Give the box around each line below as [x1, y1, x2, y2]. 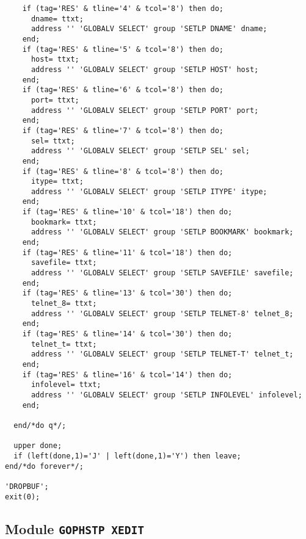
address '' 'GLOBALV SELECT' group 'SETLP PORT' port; [31, 106, 259, 115]
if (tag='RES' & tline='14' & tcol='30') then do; [22, 330, 233, 338]
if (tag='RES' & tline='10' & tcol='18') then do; [22, 208, 233, 217]
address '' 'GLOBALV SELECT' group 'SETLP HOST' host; [31, 65, 259, 74]
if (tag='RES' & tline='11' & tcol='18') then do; [22, 248, 233, 257]
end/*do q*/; [13, 421, 67, 430]
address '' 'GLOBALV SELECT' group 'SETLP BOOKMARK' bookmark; [31, 228, 294, 237]
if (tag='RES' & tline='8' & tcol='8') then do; [22, 167, 224, 176]
